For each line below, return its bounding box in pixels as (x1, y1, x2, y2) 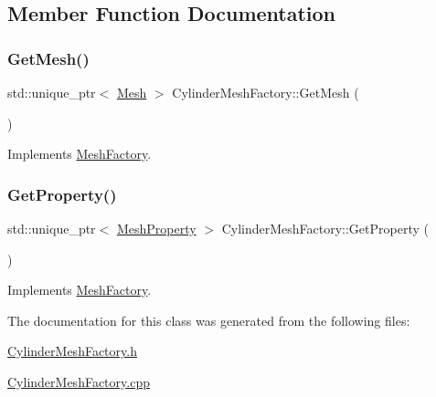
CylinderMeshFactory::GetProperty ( (221, 219, 429, 237)
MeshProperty (116, 219, 197, 237)
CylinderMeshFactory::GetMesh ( (172, 83, 359, 101)
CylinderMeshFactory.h (7, 341, 137, 360)
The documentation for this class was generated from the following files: (7, 310, 410, 329)
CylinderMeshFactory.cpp (7, 371, 150, 391)
